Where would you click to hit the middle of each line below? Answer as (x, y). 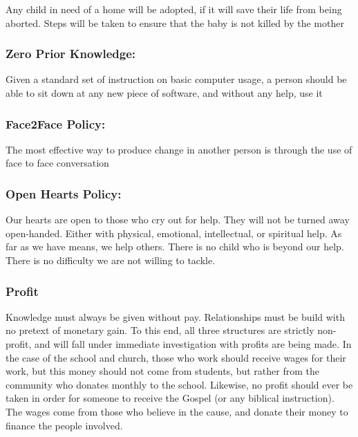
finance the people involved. (64, 425)
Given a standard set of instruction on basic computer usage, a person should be (176, 79)
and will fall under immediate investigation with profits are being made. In (193, 344)
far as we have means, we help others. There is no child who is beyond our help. (175, 247)
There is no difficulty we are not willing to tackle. (111, 260)
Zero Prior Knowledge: (71, 54)
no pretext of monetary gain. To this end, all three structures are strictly (160, 330)
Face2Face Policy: (56, 123)
